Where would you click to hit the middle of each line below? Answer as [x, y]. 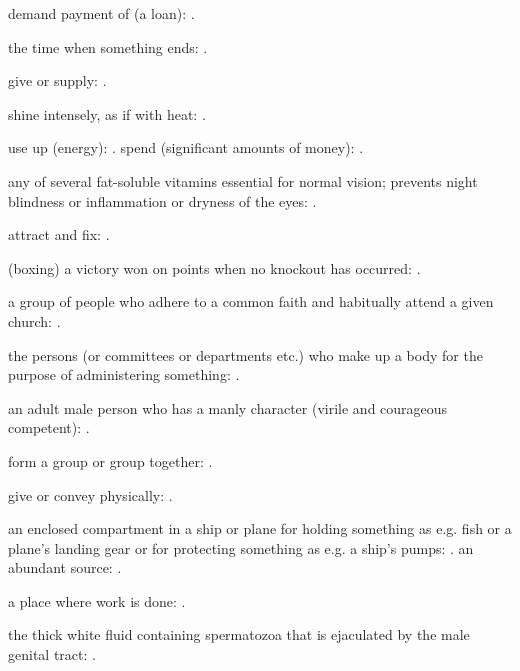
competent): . [49, 427]
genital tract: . [52, 654]
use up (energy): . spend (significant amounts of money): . [186, 147]
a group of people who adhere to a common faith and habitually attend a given [251, 301]
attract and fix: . [59, 234]
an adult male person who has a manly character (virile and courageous [228, 407]
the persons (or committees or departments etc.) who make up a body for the [245, 354]
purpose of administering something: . [124, 374]
